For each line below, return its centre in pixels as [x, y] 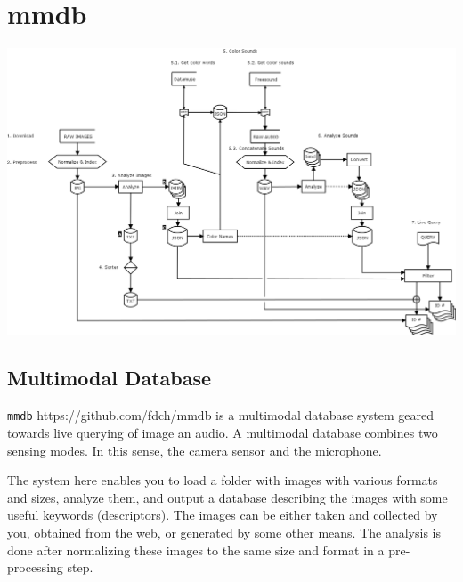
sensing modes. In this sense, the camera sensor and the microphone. [195, 450]
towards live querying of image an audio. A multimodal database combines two [223, 432]
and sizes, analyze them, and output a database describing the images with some [227, 497]
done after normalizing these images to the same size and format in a [196, 550]
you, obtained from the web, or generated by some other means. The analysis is [224, 532]
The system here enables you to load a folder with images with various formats [223, 480]
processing [35, 567]
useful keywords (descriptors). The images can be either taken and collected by [223, 515]
